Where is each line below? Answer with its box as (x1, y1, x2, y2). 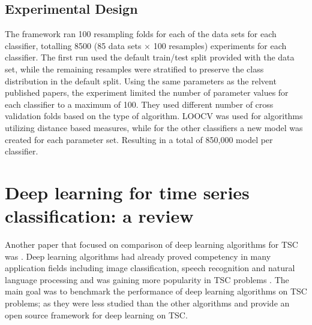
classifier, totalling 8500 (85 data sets (5, 39, 142, 51)
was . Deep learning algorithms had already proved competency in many (5, 250, 271, 262)
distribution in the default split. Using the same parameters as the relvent (5, 74, 277, 87)
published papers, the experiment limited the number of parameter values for (5, 86, 289, 99)
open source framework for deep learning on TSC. (5, 308, 188, 321)
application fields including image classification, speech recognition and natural (5, 262, 295, 274)
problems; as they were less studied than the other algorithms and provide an (5, 297, 290, 309)
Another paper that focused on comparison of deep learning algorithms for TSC (5, 238, 298, 251)
